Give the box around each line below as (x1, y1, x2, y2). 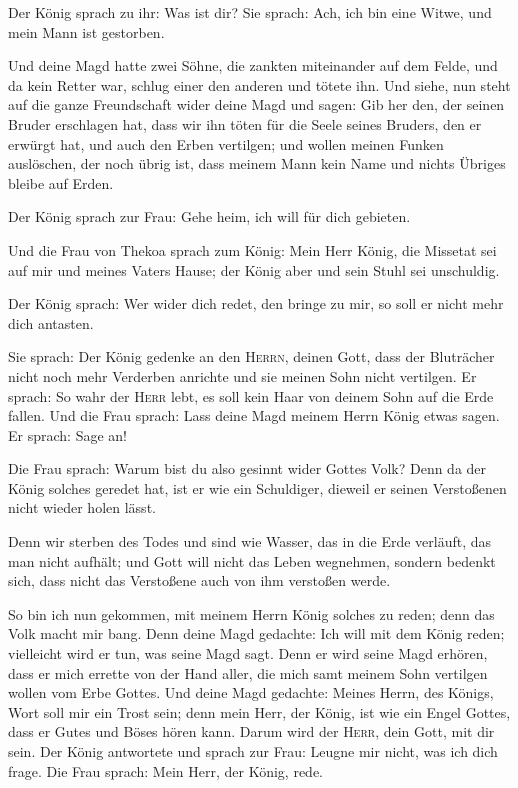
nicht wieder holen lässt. (8, 497, 156, 518)
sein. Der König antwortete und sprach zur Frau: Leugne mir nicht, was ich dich (8, 741, 498, 761)
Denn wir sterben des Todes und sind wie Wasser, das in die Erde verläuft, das (8, 531, 492, 552)
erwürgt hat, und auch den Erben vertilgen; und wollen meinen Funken (8, 133, 444, 154)
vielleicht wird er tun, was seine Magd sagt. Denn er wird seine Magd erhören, (8, 643, 488, 664)
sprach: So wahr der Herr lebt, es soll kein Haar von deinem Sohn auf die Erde (8, 385, 494, 406)
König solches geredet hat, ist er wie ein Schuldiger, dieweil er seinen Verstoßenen (8, 477, 507, 498)
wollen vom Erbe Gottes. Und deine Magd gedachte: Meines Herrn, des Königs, (8, 682, 494, 703)
